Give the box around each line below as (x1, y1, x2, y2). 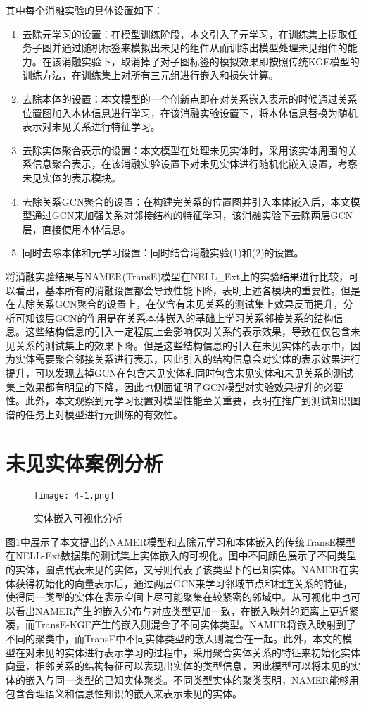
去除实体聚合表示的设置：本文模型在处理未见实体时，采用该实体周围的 (22, 142, 348, 157)
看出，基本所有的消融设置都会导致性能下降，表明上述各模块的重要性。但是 (15, 282, 360, 297)
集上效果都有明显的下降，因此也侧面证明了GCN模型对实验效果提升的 (6, 379, 324, 394)
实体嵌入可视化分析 (34, 511, 122, 525)
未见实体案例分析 (6, 448, 164, 477)
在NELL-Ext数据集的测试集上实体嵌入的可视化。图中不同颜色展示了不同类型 (6, 548, 357, 563)
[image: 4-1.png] (34, 490, 115, 501)
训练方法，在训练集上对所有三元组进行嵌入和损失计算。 (22, 68, 279, 82)
